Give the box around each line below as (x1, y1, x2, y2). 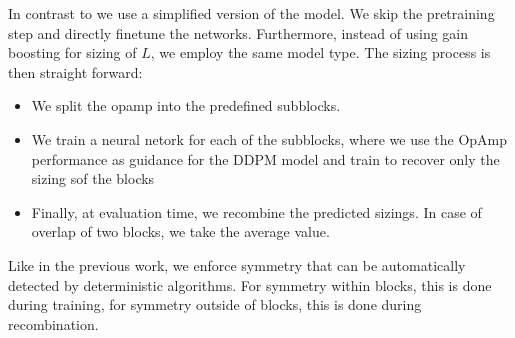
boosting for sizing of (8, 42, 137, 63)
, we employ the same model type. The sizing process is (150, 42, 491, 63)
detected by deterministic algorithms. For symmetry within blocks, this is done (8, 274, 492, 295)
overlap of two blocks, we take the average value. (31, 221, 330, 242)
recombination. (8, 313, 99, 334)
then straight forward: (8, 61, 143, 82)
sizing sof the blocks (31, 168, 155, 189)
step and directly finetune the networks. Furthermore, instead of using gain (8, 22, 469, 43)
